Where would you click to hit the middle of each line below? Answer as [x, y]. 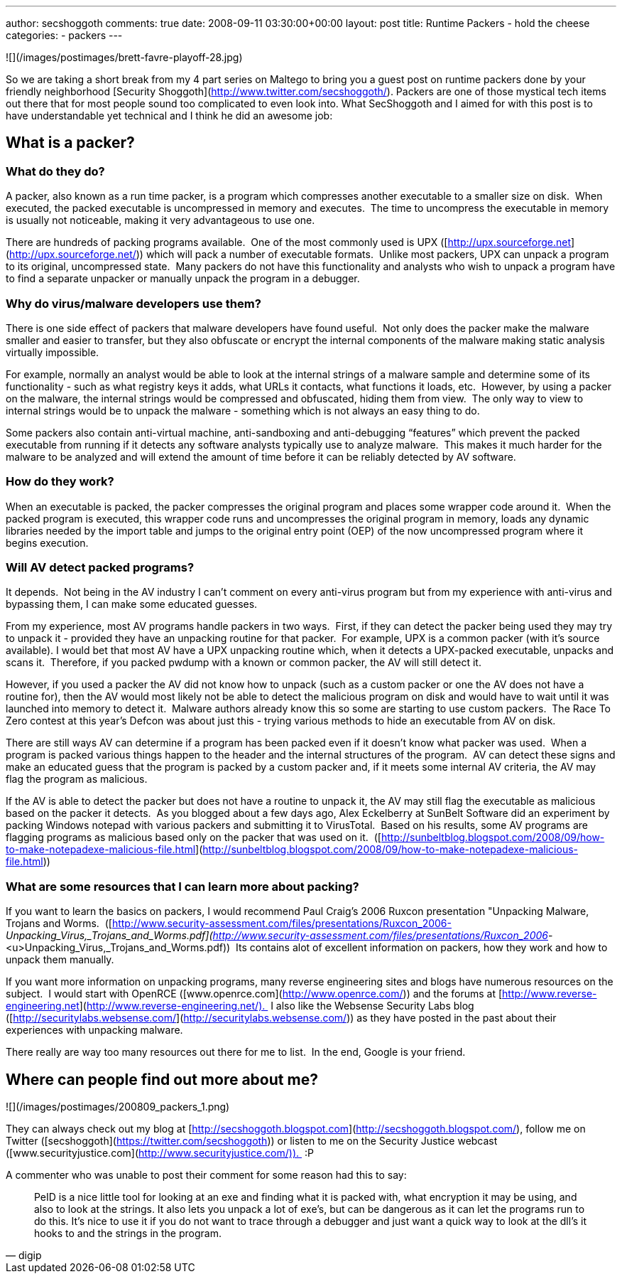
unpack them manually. [60, 960]
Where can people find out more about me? [162, 1079]
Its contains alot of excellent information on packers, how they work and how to [422, 948]
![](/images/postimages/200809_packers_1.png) [118, 1107]
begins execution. [47, 542]
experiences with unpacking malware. [94, 1030]
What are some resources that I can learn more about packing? [182, 886]
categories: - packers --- [64, 35]
